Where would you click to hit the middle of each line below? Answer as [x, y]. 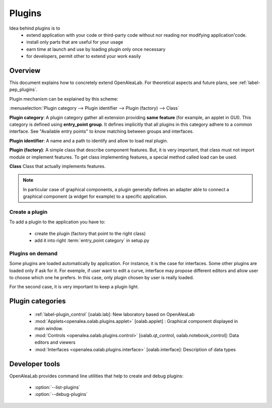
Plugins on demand [33, 253]
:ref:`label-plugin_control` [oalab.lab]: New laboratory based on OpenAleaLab [115, 314]
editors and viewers [55, 343]
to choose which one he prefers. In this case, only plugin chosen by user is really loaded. [101, 277]
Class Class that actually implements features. [57, 166]
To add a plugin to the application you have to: [57, 222]
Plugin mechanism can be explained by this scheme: [64, 99]
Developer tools [35, 364]
